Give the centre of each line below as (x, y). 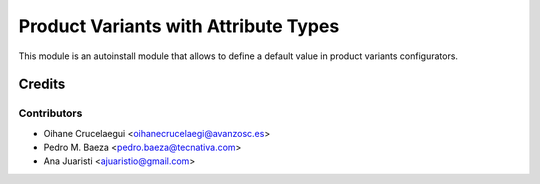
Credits (42, 84)
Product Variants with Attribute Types (179, 26)
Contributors (50, 113)
